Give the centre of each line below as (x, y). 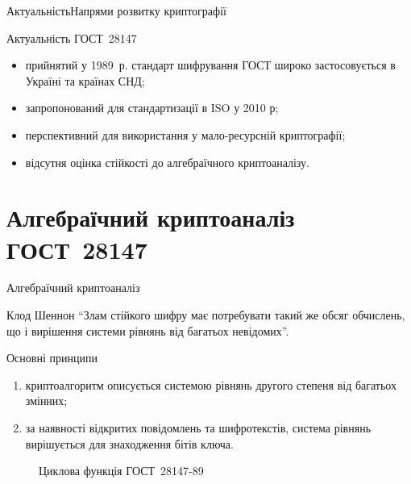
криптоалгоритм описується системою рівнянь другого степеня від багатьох (211, 384)
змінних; (46, 401)
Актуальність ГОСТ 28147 (72, 38)
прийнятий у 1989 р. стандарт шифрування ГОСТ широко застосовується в (210, 65)
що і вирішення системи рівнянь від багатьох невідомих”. (148, 330)
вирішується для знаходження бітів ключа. (129, 443)
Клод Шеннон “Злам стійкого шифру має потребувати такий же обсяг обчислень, (206, 315)
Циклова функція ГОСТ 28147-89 (121, 471)
